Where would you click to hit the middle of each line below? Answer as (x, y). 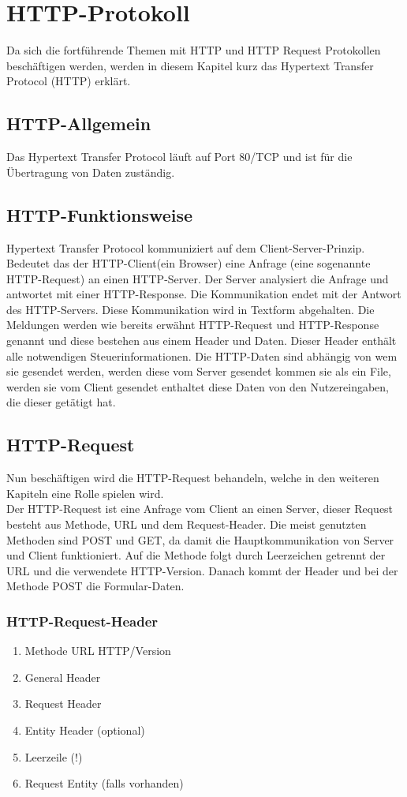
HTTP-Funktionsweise (100, 214)
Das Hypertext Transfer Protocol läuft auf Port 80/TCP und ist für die (179, 157)
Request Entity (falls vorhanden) (104, 783)
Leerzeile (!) (54, 756)
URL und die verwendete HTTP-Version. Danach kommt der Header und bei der (202, 570)
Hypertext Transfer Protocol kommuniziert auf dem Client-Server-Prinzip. (186, 247)
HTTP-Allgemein (79, 123)
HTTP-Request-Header (82, 621)
